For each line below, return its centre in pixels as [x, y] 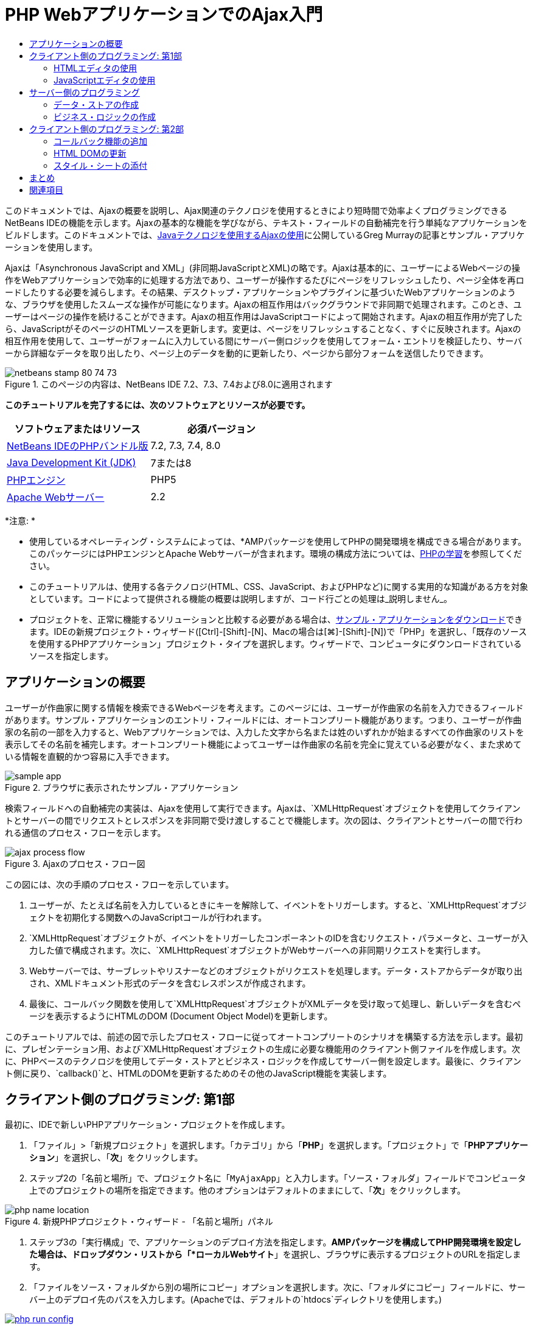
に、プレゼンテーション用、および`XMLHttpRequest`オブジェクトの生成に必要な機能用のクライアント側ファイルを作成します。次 [263, 1049]
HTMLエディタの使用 [96, 68]
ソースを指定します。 [71, 656]
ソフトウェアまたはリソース [77, 429]
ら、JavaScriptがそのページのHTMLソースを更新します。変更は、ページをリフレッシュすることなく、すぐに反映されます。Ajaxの [263, 328]
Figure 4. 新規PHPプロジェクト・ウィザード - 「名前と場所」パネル [139, 1222]
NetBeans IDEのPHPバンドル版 [78, 446]
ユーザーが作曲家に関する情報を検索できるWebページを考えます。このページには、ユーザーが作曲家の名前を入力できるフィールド [264, 707]
